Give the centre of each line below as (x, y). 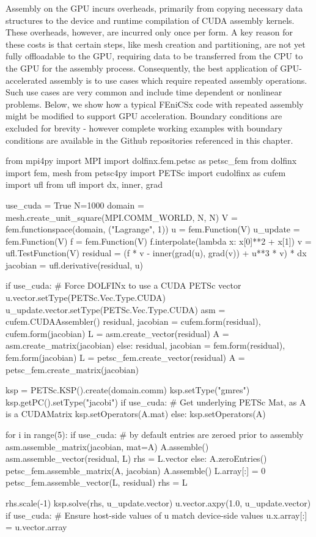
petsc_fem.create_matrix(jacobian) (72, 369)
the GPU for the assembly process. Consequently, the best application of (141, 68)
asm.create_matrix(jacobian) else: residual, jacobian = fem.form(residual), (145, 345)
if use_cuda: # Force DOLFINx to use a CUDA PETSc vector (123, 285)
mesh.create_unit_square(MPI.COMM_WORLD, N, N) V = (122, 217)
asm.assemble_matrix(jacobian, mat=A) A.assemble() (107, 446)
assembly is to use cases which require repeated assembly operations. (178, 80)
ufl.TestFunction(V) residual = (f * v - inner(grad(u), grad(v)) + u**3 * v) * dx (156, 253)
